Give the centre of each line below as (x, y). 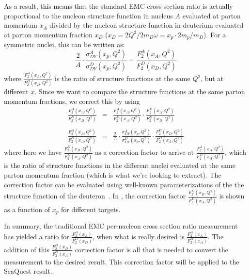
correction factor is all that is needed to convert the (151, 249)
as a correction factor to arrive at (144, 152)
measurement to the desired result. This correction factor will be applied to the (122, 261)
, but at (212, 78)
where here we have (33, 152)
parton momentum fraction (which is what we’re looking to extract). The (113, 175)
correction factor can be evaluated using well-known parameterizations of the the (124, 184)
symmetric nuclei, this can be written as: (64, 44)
